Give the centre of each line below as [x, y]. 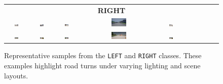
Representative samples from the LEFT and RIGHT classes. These [103, 55]
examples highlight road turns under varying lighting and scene [102, 66]
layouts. [16, 75]
